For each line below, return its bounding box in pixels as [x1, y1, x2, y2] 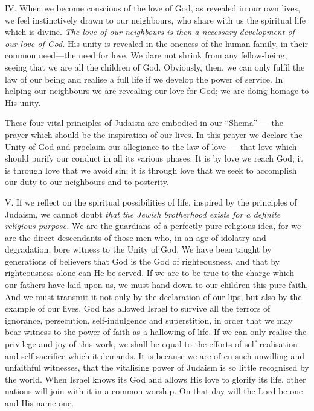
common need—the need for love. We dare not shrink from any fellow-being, [5, 49, 287, 61]
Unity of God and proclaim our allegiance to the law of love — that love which [5, 140, 297, 152]
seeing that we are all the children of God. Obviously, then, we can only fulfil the [5, 60, 305, 73]
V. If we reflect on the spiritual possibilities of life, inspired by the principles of [5, 195, 297, 208]
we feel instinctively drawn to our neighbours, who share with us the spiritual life [5, 13, 306, 26]
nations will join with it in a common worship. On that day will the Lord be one [5, 384, 303, 397]
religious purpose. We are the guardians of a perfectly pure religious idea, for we [5, 219, 301, 232]
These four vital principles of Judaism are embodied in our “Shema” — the [5, 116, 284, 129]
